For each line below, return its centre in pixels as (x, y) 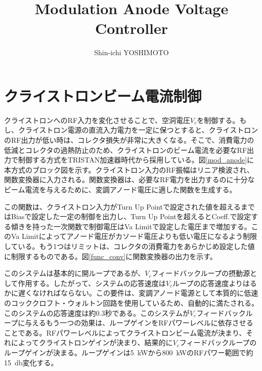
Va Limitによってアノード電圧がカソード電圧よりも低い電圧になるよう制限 (134, 236)
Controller (132, 28)
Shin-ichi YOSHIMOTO (132, 52)
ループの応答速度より (207, 283)
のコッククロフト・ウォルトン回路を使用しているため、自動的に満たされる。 (132, 302)
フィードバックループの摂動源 (201, 273)
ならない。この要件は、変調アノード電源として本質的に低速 (159, 293)
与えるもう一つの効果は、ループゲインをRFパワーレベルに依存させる (139, 323)
